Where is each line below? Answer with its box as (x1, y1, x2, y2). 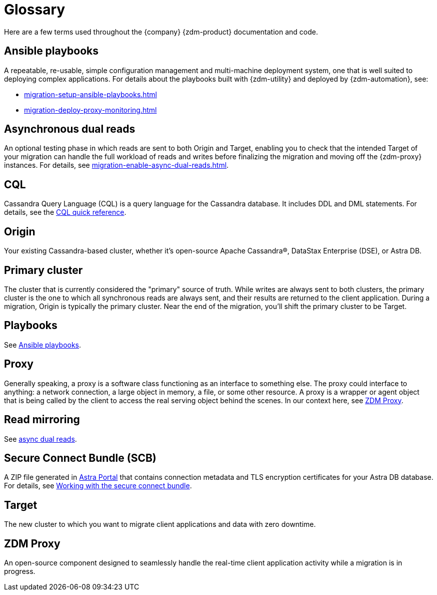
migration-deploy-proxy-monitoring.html (24, 105, 157, 114)
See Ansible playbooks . (4, 340, 81, 349)
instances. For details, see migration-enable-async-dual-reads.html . (4, 161, 229, 170)
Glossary (4, 1, 65, 18)
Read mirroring (4, 413, 80, 426)
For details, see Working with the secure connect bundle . (4, 481, 192, 490)
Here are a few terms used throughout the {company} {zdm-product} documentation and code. (4, 27, 318, 36)
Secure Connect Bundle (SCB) (4, 451, 156, 464)
